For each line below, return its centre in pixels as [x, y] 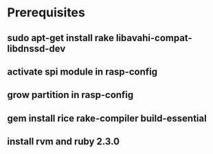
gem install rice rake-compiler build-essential [107, 118]
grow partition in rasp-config [70, 95]
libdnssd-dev [36, 48]
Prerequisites [46, 13]
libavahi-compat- [154, 38]
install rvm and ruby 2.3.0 [64, 142]
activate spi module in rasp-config [82, 72]
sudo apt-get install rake [61, 38]
